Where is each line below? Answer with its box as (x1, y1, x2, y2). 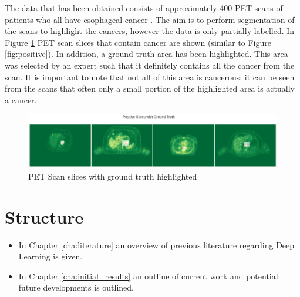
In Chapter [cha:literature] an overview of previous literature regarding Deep (18, 238, 295, 251)
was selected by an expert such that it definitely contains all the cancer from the (5, 59, 295, 71)
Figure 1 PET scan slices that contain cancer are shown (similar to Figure (5, 36, 271, 48)
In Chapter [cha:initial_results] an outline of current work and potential (18, 269, 278, 282)
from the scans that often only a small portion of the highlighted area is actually (5, 82, 295, 95)
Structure (5, 204, 84, 228)
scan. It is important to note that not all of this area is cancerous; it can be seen (5, 70, 295, 83)
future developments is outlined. (18, 281, 134, 293)
